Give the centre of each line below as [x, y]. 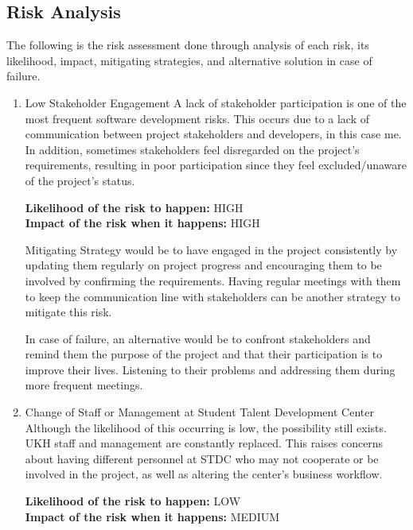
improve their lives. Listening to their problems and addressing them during [210, 369]
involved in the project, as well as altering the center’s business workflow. [204, 474]
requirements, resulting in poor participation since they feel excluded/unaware [216, 165]
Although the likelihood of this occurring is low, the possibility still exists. [206, 427]
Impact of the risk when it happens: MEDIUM [152, 516]
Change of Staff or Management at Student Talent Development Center [199, 412]
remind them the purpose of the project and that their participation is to [204, 354]
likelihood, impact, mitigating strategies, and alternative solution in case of [189, 60]
